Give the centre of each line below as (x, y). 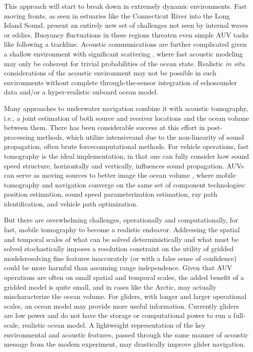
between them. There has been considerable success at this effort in (105, 127)
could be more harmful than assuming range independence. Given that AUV (118, 268)
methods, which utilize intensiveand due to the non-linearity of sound (140, 137)
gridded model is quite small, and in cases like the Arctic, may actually (110, 287)
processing (19, 137)
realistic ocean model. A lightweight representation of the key (114, 325)
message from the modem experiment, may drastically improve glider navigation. (125, 344)
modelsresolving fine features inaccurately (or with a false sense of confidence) (120, 258)
